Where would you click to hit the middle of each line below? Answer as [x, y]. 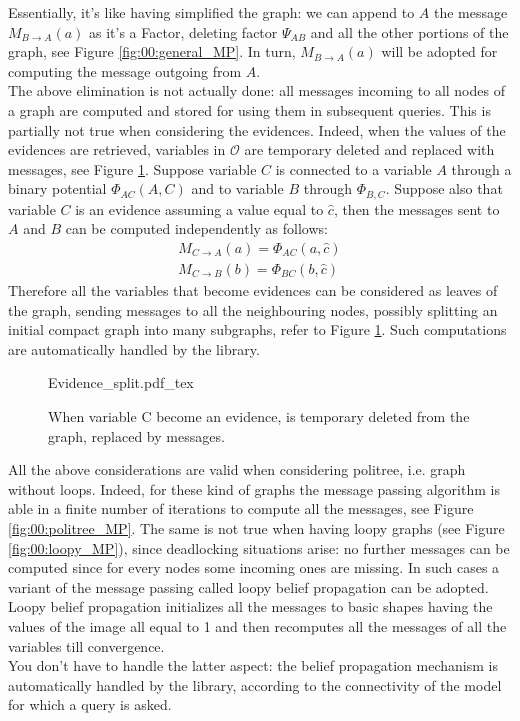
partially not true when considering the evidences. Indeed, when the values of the [257, 129]
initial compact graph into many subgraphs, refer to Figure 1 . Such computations [257, 329]
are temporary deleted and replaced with [369, 149]
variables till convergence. [86, 645]
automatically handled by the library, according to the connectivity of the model [255, 684]
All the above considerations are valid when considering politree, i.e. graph [237, 469]
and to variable [237, 188]
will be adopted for [439, 51]
